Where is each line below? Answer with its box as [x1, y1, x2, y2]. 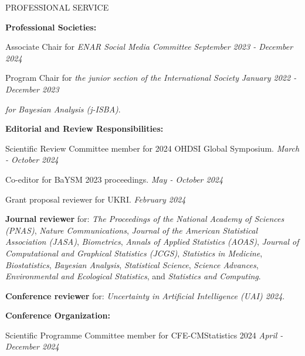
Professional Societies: [5, 20, 97, 33]
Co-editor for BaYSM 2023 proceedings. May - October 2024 [5, 173, 223, 185]
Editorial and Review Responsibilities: [5, 122, 164, 135]
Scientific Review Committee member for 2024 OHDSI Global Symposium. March [5, 142, 300, 154]
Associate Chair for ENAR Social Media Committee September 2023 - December [5, 40, 293, 53]
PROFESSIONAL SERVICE [5, 1, 109, 13]
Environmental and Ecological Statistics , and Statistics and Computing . [5, 270, 261, 282]
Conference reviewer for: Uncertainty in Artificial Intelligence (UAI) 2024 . [5, 289, 285, 302]
